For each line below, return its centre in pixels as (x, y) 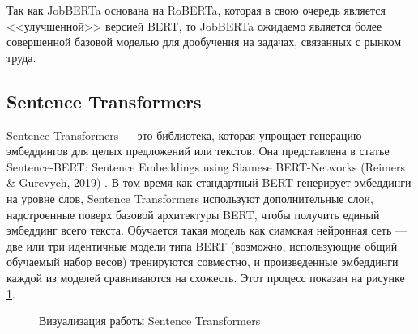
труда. (21, 57)
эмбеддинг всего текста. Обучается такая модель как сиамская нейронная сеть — (207, 230)
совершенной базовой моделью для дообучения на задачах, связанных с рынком (204, 42)
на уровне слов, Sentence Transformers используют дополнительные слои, (190, 198)
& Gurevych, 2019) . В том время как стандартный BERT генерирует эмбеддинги (209, 182)
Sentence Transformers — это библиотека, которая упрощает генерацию (184, 135)
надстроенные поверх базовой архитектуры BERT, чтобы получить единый (193, 214)
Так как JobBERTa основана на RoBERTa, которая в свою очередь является (196, 10)
